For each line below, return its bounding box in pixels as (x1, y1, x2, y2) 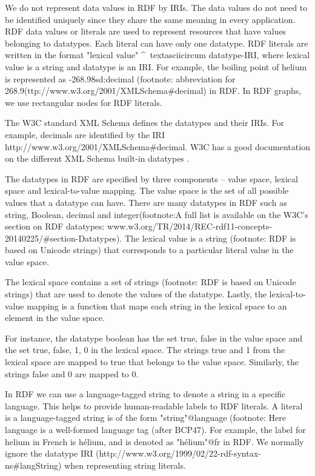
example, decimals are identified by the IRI (5, 128, 165, 140)
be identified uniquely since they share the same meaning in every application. (5, 13, 296, 25)
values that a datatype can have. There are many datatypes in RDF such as (5, 196, 287, 208)
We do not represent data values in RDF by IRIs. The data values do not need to (5, 1, 308, 13)
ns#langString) (5, 458, 62, 471)
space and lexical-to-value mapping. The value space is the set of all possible (5, 184, 289, 197)
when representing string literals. (64, 458, 186, 471)
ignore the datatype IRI (5, 447, 93, 460)
